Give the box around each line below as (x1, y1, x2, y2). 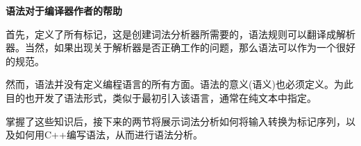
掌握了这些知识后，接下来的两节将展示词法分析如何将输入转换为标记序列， (6, 113, 346, 128)
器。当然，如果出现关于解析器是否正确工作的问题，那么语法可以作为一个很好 (6, 40, 355, 55)
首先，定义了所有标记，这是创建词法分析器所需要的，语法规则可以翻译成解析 (6, 26, 355, 41)
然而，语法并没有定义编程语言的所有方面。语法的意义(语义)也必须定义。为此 (6, 77, 353, 91)
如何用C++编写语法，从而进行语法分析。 (15, 127, 203, 142)
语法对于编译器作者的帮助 (6, 3, 122, 17)
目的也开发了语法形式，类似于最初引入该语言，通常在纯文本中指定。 (6, 90, 317, 104)
